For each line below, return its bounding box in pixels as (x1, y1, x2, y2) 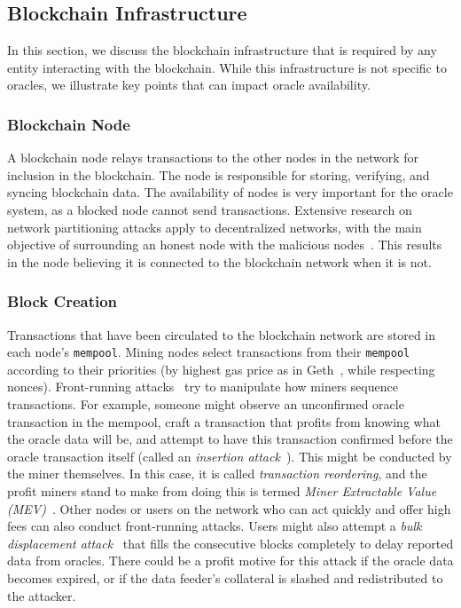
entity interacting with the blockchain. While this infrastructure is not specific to (7, 58, 447, 76)
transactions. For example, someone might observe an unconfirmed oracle (7, 395, 404, 414)
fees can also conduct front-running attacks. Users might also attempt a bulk (7, 517, 422, 535)
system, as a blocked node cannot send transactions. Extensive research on (7, 200, 412, 218)
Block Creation (7, 290, 118, 312)
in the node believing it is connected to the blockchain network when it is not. (7, 252, 432, 271)
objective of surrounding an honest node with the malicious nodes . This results (7, 235, 442, 254)
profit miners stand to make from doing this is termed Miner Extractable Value (7, 481, 437, 500)
